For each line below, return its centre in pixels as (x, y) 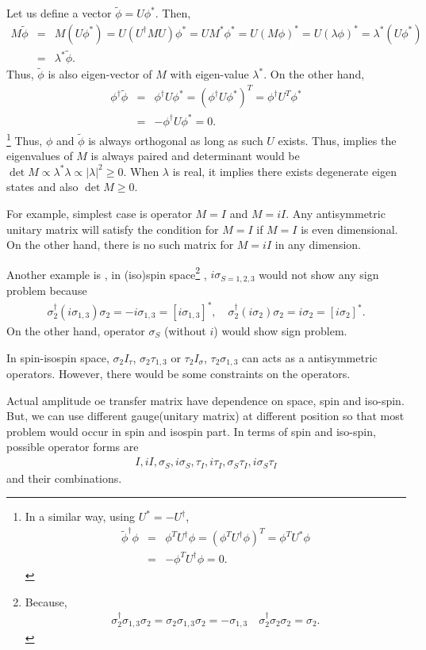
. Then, (173, 13)
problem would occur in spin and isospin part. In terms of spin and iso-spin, (191, 431)
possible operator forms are (73, 447)
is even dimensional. (349, 229)
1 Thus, (25, 139)
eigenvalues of (40, 156)
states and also (42, 187)
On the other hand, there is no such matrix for (120, 245)
